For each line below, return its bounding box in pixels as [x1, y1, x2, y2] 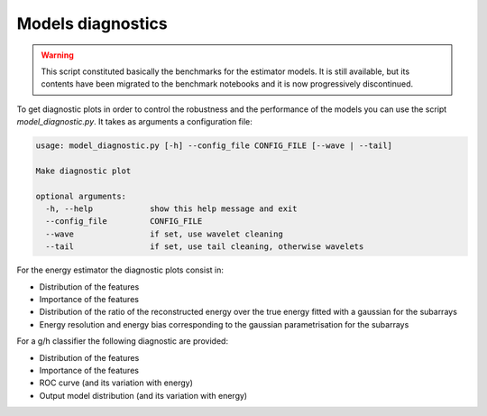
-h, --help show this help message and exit [45, 204, 298, 214]
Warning [41, 50, 74, 60]
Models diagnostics [16, 14, 168, 33]
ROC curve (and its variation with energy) [39, 377, 193, 388]
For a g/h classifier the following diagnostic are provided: [16, 336, 229, 347]
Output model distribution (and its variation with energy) [39, 390, 248, 401]
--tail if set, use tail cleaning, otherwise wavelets [45, 242, 364, 252]
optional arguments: [35, 190, 126, 201]
